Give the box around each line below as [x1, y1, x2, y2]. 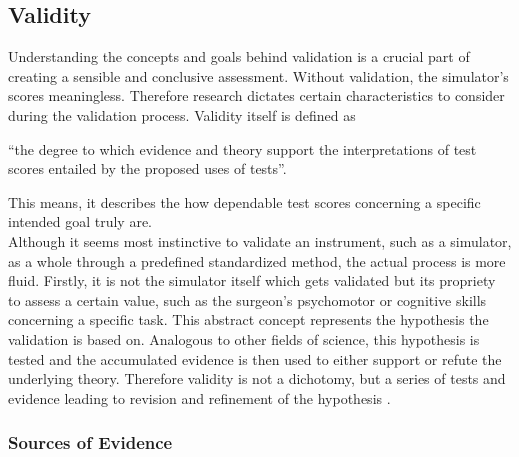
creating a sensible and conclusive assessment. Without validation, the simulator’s [8, 65, 509, 86]
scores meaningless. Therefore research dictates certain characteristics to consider [8, 85, 505, 106]
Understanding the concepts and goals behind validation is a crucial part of [8, 46, 470, 67]
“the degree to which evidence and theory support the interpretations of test [8, 138, 477, 159]
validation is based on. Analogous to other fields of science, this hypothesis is [8, 328, 480, 349]
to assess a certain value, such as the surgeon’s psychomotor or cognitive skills [8, 289, 487, 310]
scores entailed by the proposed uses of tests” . [8, 158, 287, 179]
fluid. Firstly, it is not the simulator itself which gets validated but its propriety [8, 270, 496, 291]
